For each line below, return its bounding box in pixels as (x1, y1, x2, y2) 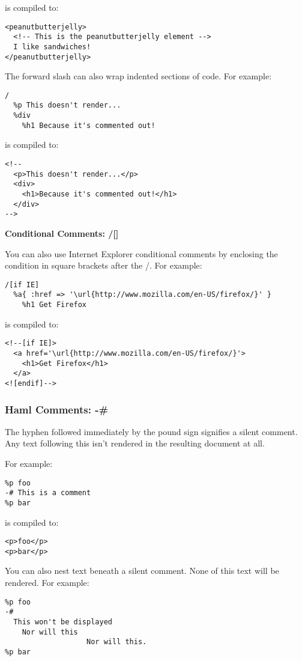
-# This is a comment (5, 489, 91, 498)
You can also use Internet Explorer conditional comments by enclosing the (5, 247, 278, 260)
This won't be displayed (13, 617, 112, 626)
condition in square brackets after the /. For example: (5, 259, 202, 272)
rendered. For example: (5, 576, 89, 589)
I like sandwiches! (13, 42, 91, 51)
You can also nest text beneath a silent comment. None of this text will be (5, 564, 279, 577)
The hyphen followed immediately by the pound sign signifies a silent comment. (5, 425, 298, 437)
